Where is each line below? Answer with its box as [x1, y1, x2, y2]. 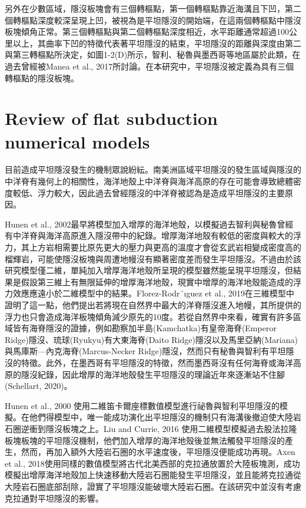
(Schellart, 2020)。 [5, 380, 72, 392]
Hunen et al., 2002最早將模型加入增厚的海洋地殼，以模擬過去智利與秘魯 [5, 217, 277, 230]
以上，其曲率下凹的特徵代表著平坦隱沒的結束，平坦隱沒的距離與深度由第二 [12, 37, 301, 49]
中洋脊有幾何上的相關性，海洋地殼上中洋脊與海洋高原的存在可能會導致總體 [5, 175, 293, 187]
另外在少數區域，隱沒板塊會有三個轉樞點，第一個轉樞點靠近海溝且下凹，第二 [5, 2, 301, 14]
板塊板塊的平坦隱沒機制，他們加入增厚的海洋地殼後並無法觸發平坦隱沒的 [5, 434, 285, 446]
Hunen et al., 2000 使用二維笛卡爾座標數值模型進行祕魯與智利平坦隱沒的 [5, 399, 280, 411]
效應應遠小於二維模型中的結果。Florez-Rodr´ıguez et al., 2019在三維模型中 [12, 287, 295, 299]
